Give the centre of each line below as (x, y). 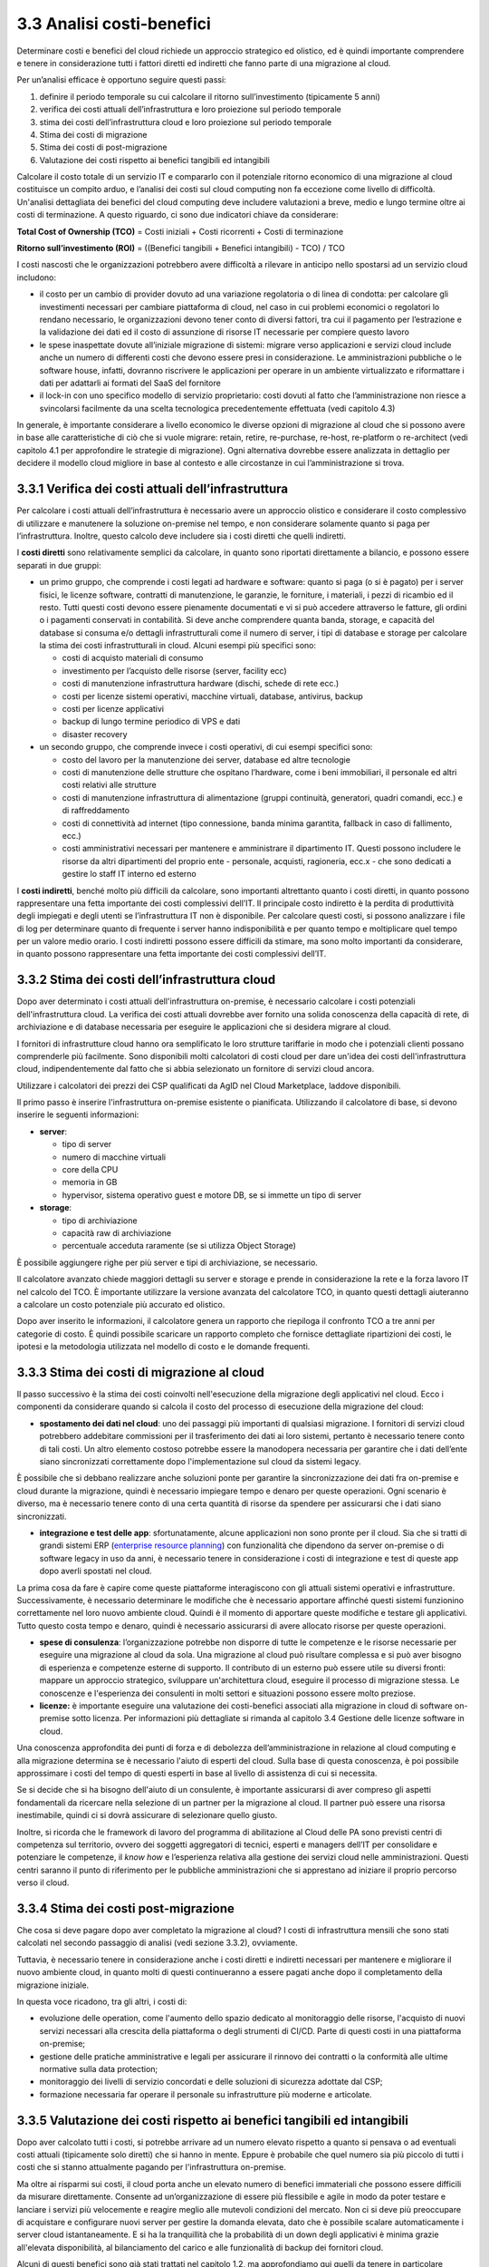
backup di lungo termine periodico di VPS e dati (151, 722)
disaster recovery (95, 734)
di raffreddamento (96, 811)
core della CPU (90, 1170)
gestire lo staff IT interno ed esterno (129, 874)
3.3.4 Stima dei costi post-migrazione (125, 1908)
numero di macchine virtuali (114, 1157)
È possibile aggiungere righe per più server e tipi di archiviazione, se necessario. (168, 1262)
